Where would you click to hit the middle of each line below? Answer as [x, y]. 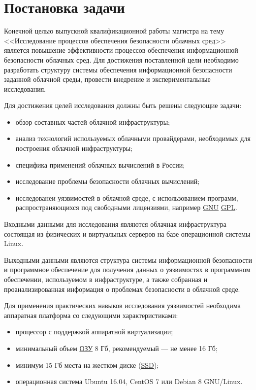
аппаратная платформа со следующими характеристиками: [91, 315]
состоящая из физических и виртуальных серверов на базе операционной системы [127, 233]
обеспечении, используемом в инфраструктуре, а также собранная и [106, 279]
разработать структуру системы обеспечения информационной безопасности [118, 69]
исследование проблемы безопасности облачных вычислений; [108, 181]
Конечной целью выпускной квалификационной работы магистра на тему [114, 31]
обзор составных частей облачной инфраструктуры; [93, 122]
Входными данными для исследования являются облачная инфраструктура [115, 224]
